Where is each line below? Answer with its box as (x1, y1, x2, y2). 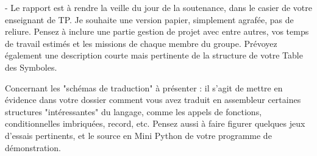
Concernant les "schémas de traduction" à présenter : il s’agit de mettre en (5, 81, 283, 94)
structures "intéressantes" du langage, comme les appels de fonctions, (5, 105, 262, 118)
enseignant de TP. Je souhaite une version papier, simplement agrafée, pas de (5, 13, 294, 26)
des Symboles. (5, 60, 57, 73)
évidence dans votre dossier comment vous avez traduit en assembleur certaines (5, 93, 301, 106)
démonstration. (5, 141, 61, 154)
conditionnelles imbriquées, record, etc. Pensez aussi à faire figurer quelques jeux (5, 117, 305, 130)
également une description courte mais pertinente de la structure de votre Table (5, 49, 303, 62)
